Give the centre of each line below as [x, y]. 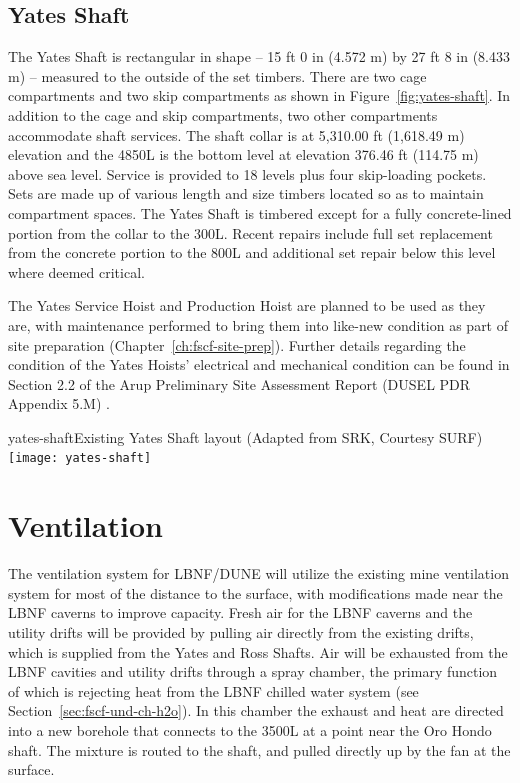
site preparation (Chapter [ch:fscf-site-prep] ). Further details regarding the [237, 344]
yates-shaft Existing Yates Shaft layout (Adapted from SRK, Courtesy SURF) [245, 436]
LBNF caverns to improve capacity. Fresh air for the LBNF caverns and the [240, 612]
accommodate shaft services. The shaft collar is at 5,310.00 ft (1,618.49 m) [236, 134]
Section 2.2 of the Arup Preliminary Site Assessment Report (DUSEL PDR [239, 383]
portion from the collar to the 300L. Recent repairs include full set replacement [250, 232]
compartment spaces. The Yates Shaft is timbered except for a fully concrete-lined [260, 212]
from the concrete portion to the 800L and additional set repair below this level [252, 252]
